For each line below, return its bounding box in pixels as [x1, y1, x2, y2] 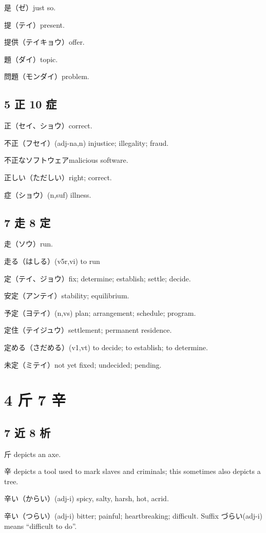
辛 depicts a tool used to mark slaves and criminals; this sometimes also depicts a [4, 466, 261, 477]
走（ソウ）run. [4, 238, 53, 249]
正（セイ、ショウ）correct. [4, 120, 92, 131]
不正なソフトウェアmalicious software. [4, 155, 128, 165]
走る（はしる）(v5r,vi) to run [4, 255, 100, 266]
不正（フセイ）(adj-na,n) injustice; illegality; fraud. [4, 137, 169, 148]
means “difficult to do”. [4, 520, 77, 531]
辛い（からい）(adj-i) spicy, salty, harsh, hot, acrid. [4, 493, 169, 504]
